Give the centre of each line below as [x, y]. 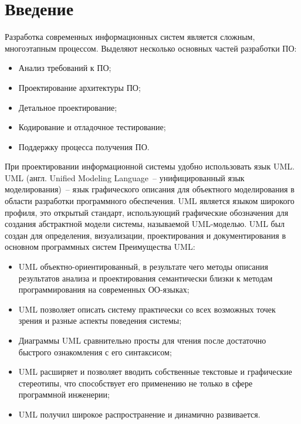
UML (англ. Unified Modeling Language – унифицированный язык [125, 177]
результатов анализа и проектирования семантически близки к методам [146, 278]
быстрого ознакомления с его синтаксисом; [95, 352]
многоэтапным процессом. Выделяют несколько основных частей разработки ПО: [151, 48]
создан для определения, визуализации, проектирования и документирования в [146, 235]
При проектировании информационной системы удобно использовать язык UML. [150, 166]
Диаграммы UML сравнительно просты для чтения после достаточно [142, 340]
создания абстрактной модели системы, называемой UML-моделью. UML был [145, 224]
